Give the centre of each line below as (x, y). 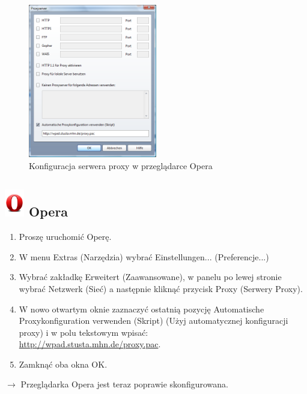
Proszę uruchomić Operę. (65, 237)
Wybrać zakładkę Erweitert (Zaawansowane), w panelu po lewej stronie (150, 277)
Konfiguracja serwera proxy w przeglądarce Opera (121, 165)
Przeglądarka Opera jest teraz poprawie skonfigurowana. (124, 384)
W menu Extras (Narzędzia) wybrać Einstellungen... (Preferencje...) (144, 256)
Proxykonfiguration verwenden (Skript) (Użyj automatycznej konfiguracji (153, 321)
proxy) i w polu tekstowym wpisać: (84, 332)
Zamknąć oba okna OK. (63, 364)
